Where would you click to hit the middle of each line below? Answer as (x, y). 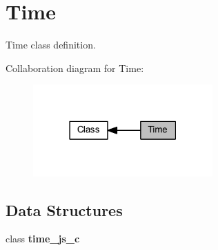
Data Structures (64, 209)
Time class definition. (51, 45)
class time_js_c (43, 239)
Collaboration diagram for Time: (75, 68)
